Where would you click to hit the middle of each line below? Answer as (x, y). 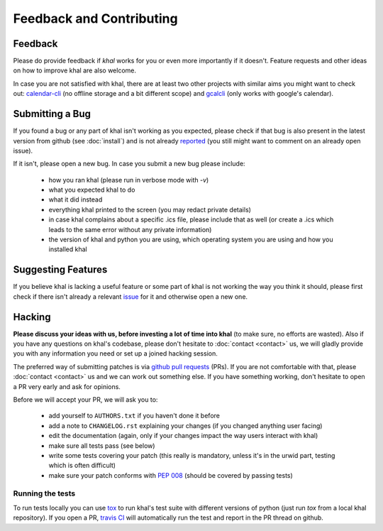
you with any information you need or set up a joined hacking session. (115, 354)
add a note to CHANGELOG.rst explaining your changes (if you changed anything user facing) (185, 425)
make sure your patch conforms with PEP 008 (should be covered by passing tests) (171, 475)
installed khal (68, 249)
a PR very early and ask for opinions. (67, 386)
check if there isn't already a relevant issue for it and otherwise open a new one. (131, 296)
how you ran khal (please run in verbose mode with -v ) (129, 180)
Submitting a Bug (52, 114)
